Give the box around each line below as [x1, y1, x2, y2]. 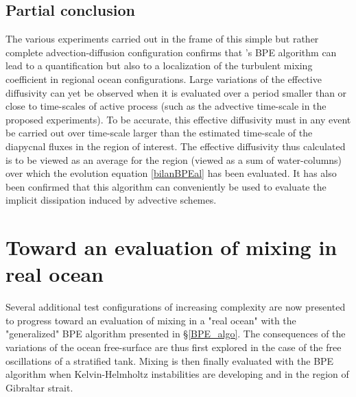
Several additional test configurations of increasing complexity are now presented [5, 300, 346, 314]
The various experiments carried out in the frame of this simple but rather [5, 32, 319, 46]
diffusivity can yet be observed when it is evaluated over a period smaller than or [5, 85, 347, 99]
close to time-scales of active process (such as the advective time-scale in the [5, 99, 327, 113]
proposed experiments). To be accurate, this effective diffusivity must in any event [5, 112, 351, 126]
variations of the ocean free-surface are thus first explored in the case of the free [5, 340, 342, 354]
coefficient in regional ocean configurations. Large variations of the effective [5, 71, 322, 86]
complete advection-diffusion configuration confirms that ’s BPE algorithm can [5, 45, 337, 59]
